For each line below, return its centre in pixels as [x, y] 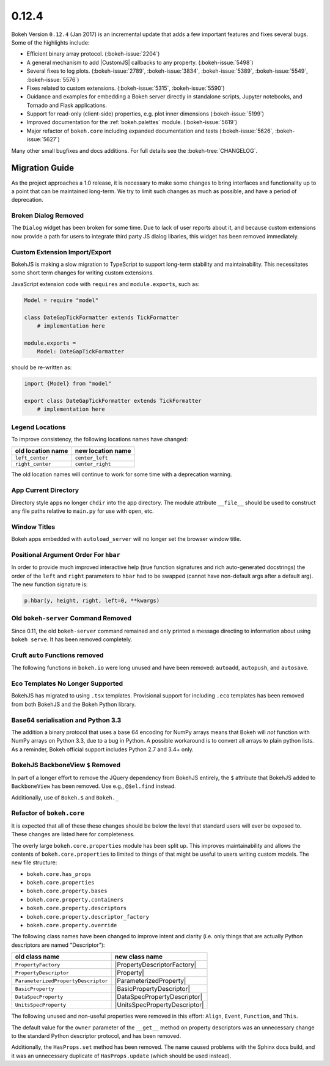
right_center [33, 464]
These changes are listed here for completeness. [73, 834]
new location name [103, 451]
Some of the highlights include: [50, 42]
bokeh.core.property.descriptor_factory [88, 917]
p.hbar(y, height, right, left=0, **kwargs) [92, 600]
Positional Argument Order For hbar [66, 554]
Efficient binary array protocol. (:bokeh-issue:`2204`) [93, 54]
